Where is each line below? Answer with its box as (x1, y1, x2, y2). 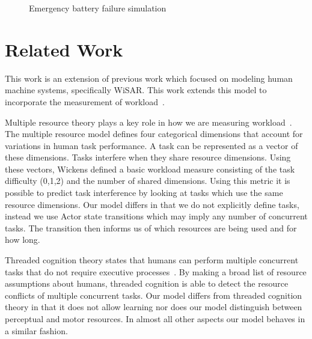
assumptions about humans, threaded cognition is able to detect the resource (5, 277, 289, 290)
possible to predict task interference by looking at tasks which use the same (5, 186, 283, 199)
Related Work (5, 37, 123, 61)
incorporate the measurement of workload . (5, 95, 165, 108)
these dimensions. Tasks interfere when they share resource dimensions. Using (5, 151, 291, 163)
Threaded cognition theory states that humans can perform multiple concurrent (5, 254, 299, 266)
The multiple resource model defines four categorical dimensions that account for (5, 127, 303, 140)
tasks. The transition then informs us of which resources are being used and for (5, 221, 297, 234)
